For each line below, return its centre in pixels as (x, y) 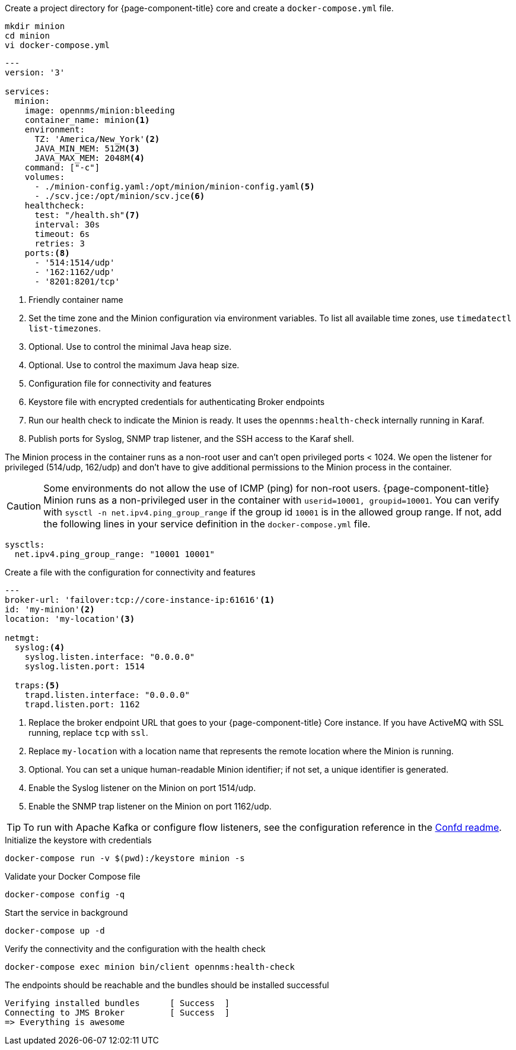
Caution (24, 506)
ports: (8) (47, 253)
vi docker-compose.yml (58, 45)
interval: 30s (67, 224)
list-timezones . (65, 328)
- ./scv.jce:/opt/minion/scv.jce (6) (120, 196)
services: (27, 91)
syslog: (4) (40, 647)
